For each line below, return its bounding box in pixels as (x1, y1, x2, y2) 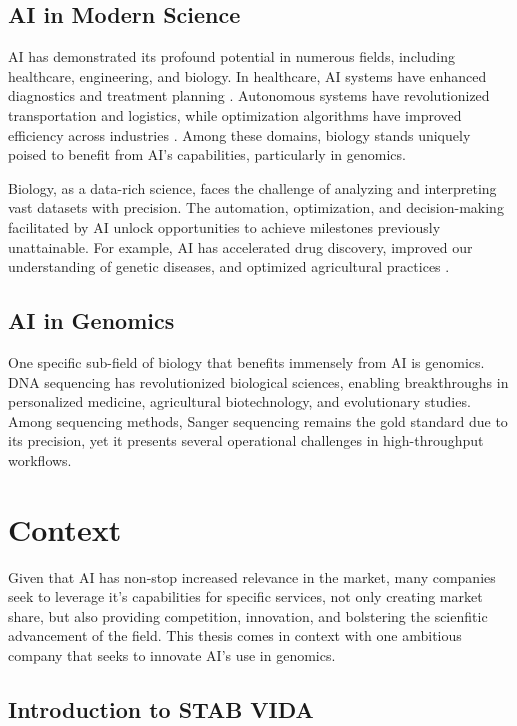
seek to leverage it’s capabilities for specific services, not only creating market (8, 586, 483, 607)
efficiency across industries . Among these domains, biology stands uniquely (8, 124, 471, 145)
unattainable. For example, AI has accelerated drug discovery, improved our (8, 236, 473, 257)
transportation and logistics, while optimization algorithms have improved (8, 104, 462, 125)
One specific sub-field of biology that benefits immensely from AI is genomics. (8, 351, 485, 372)
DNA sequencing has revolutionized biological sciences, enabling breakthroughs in (8, 371, 509, 392)
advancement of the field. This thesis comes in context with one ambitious (8, 625, 462, 646)
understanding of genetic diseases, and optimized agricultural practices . (8, 256, 450, 277)
